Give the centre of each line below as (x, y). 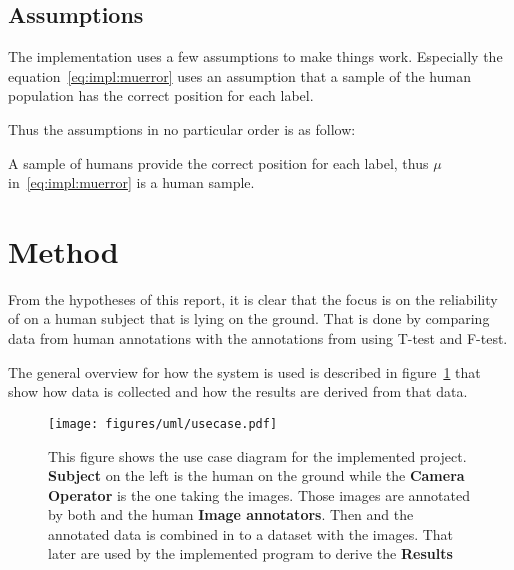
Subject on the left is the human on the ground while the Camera (256, 475)
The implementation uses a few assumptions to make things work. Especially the (255, 56)
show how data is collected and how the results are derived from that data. (238, 391)
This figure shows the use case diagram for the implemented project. (257, 455)
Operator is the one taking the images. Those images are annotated (259, 494)
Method (63, 250)
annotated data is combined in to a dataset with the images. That (251, 533)
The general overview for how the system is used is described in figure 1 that (244, 371)
